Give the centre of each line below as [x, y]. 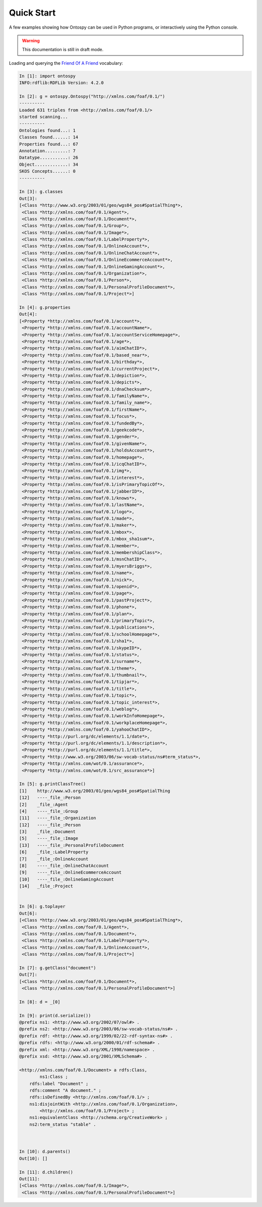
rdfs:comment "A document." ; [65, 1090]
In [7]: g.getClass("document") [58, 968]
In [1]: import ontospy [48, 76]
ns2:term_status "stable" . [63, 1124]
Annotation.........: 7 [48, 151]
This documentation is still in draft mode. [63, 50]
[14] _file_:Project [46, 886]
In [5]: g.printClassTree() [52, 784]
